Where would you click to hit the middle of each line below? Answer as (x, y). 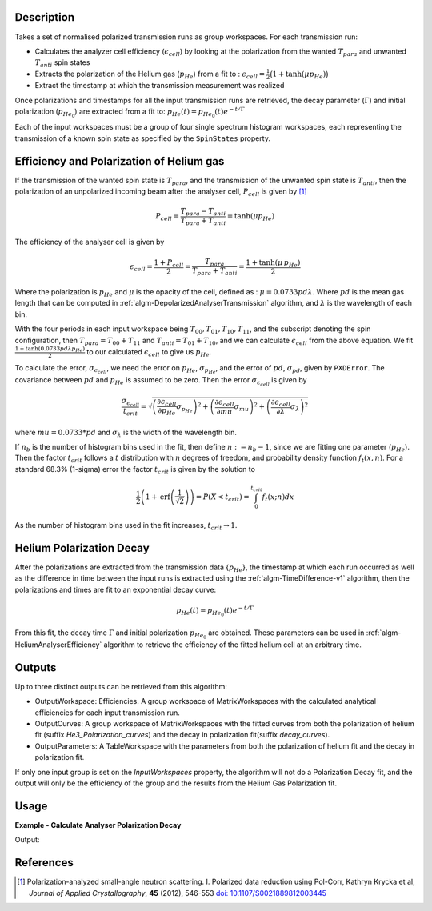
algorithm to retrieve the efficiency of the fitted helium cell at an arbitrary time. (232, 645)
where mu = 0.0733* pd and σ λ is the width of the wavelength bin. (126, 433)
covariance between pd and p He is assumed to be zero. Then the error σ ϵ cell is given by (161, 381)
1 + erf (158, 497)
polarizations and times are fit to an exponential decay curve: (116, 589)
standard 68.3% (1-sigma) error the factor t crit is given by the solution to (135, 470)
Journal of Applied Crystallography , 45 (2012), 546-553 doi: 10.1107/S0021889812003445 (178, 893)
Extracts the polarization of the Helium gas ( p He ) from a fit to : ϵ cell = (150, 74)
